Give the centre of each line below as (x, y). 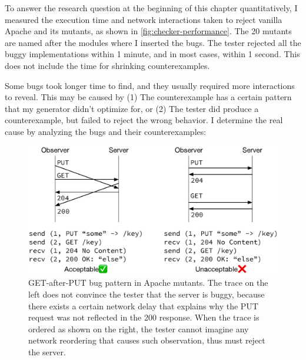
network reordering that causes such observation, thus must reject (147, 340)
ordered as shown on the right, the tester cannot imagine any (139, 328)
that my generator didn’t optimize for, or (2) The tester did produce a (132, 108)
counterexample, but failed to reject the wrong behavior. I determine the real (144, 120)
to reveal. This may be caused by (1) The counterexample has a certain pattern (148, 97)
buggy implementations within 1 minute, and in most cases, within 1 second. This (152, 54)
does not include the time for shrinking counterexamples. (107, 65)
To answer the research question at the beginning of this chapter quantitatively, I (151, 8)
